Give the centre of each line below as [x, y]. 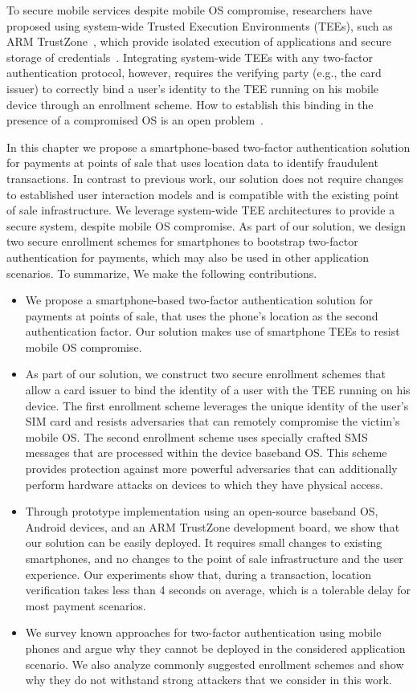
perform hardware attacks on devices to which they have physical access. [204, 484]
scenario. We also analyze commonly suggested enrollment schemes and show [215, 664]
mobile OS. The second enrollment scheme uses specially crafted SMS [196, 436]
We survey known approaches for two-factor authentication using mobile [203, 632]
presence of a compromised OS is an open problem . [135, 120]
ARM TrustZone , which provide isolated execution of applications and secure [199, 41]
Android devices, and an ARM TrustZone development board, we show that [213, 526]
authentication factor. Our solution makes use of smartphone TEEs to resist [213, 331]
